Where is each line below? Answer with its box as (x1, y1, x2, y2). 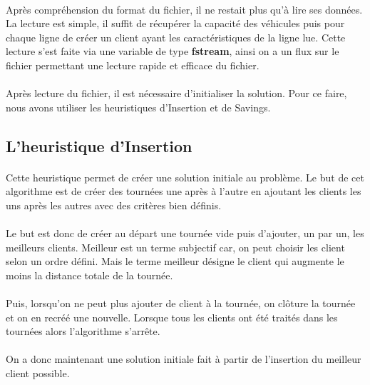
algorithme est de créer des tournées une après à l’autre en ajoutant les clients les (6, 184, 361, 199)
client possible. (6, 366, 70, 381)
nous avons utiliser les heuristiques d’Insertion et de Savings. (6, 99, 271, 114)
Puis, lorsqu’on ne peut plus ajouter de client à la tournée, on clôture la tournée (6, 296, 356, 311)
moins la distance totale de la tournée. (6, 267, 173, 282)
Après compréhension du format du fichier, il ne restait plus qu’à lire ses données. (6, 1, 363, 16)
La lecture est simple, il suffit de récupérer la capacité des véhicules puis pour (6, 16, 345, 31)
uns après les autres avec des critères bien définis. (6, 197, 222, 212)
